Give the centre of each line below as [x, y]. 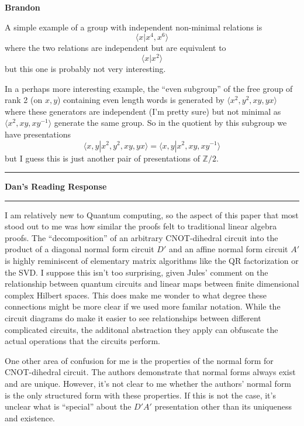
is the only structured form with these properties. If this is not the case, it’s [140, 395]
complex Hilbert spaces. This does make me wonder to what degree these [136, 295]
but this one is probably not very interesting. [85, 68]
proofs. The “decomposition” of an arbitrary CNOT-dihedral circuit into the [141, 237]
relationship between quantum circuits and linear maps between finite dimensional [152, 284]
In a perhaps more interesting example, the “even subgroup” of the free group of [149, 88]
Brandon [23, 7]
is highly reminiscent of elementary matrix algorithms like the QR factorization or [152, 261]
